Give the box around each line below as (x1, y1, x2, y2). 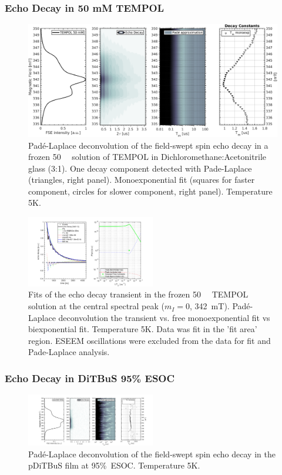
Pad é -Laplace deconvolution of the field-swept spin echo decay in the (28, 447, 276, 460)
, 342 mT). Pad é (190, 300, 250, 312)
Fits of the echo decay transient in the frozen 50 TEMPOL (28, 288, 249, 300)
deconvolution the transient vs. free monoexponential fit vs (58, 311, 270, 323)
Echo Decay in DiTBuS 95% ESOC (5, 370, 175, 385)
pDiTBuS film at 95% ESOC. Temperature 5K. (28, 459, 200, 471)
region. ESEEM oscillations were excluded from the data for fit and (28, 334, 271, 346)
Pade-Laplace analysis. (28, 346, 110, 358)
